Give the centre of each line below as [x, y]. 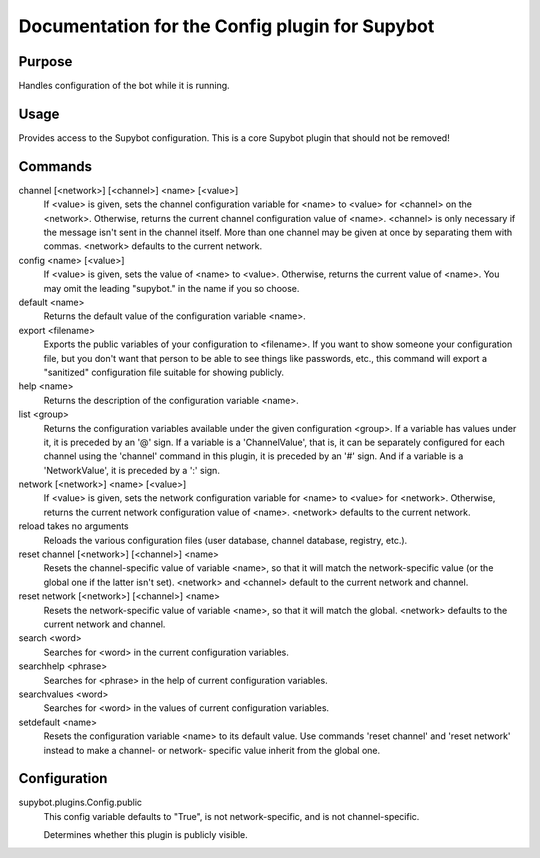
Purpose [45, 61]
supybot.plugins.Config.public [80, 802]
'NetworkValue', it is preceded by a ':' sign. [131, 470]
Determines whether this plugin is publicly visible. [146, 835]
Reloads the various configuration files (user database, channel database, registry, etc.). [225, 540]
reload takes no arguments [73, 526]
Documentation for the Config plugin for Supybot [226, 26]
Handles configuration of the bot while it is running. [124, 86]
